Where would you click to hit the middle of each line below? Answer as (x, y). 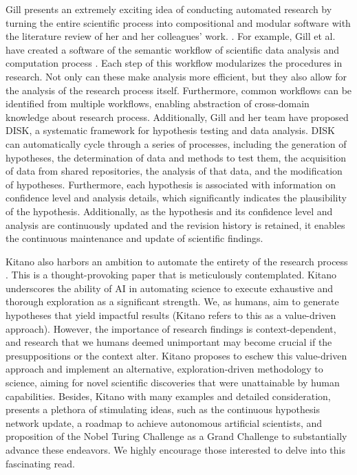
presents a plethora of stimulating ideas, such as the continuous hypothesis (163, 409)
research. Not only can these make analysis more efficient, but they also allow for (176, 76)
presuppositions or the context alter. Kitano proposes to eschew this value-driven (176, 355)
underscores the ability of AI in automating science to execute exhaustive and (169, 288)
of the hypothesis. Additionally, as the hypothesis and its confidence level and (169, 211)
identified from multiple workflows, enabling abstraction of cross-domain (158, 103)
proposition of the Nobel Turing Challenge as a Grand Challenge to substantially (176, 436)
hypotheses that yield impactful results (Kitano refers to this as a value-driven (171, 315)
